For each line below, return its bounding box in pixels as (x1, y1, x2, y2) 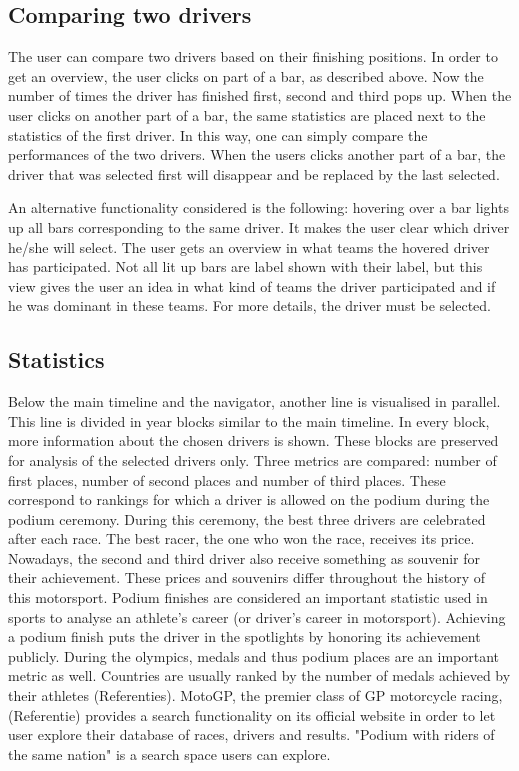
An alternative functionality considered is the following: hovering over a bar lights (8, 197, 509, 218)
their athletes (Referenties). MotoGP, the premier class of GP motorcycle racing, (8, 685, 503, 706)
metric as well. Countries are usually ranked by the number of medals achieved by (8, 665, 511, 686)
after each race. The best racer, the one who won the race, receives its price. (8, 528, 475, 549)
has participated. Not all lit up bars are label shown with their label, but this (8, 256, 483, 277)
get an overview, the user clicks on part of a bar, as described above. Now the (8, 65, 484, 86)
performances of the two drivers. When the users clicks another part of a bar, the (8, 144, 506, 165)
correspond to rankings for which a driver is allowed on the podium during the (8, 489, 490, 510)
